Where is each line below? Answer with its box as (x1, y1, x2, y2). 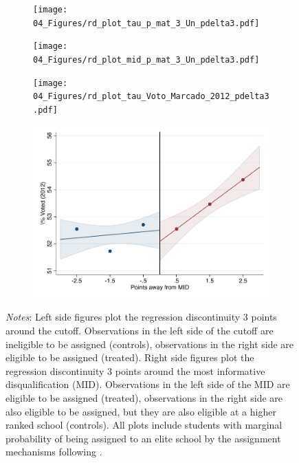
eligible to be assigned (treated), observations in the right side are (5, 390, 283, 405)
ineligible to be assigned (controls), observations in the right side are (5, 336, 294, 351)
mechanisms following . (5, 444, 102, 459)
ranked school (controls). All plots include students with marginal (5, 418, 283, 432)
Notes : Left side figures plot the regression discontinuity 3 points (5, 310, 277, 324)
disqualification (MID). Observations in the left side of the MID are (5, 377, 290, 391)
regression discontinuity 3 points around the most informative (5, 363, 265, 378)
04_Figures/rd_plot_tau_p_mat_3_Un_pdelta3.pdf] (33, 18, 260, 28)
